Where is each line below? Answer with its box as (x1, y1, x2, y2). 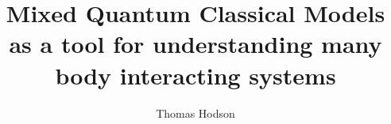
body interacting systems (55, 58, 336, 91)
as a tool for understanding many (9, 28, 382, 60)
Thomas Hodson (156, 104, 235, 121)
